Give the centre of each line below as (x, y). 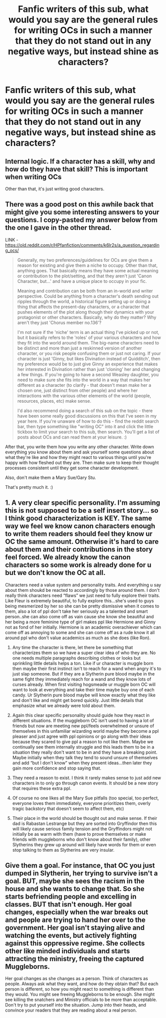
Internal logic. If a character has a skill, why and (80, 161)
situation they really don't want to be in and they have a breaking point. (85, 752)
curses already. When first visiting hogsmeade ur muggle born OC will (84, 684)
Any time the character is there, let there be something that (73, 647)
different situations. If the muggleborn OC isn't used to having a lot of (83, 720)
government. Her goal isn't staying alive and (75, 928)
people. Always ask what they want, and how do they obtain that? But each (82, 984)
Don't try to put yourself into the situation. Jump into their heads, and (76, 1005)
